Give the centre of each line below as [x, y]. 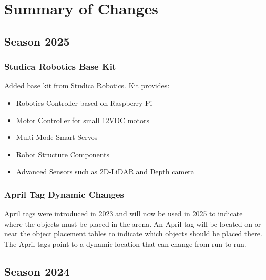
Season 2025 [37, 41]
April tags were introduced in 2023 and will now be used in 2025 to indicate [124, 214]
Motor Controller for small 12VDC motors [83, 120]
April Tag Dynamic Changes [64, 194]
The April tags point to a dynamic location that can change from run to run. [125, 243]
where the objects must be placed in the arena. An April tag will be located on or [133, 223]
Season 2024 [37, 271]
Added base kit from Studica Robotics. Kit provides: [87, 85]
